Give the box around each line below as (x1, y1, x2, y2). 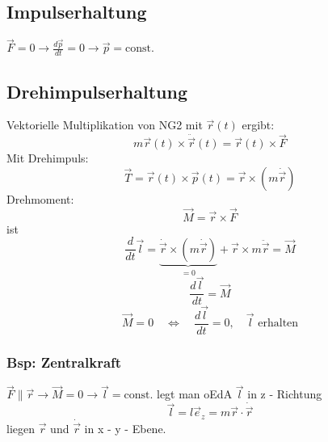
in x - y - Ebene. (84, 420, 166, 437)
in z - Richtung (247, 385, 322, 402)
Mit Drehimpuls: (6, 149, 89, 166)
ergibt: (242, 116, 275, 133)
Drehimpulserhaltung (6, 78, 188, 103)
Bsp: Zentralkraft (6, 351, 122, 372)
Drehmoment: (6, 190, 74, 207)
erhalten (258, 318, 299, 330)
